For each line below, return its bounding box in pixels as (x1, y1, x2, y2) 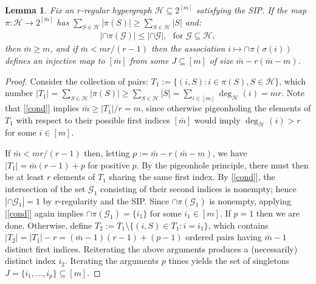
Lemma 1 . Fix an (5, 4, 74, 16)
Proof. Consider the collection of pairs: (5, 74, 148, 87)
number (5, 86, 33, 99)
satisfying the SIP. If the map (196, 4, 307, 16)
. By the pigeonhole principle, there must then (136, 158, 309, 171)
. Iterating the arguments (64, 254, 159, 267)
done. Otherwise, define (5, 218, 92, 231)
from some (129, 54, 169, 67)
